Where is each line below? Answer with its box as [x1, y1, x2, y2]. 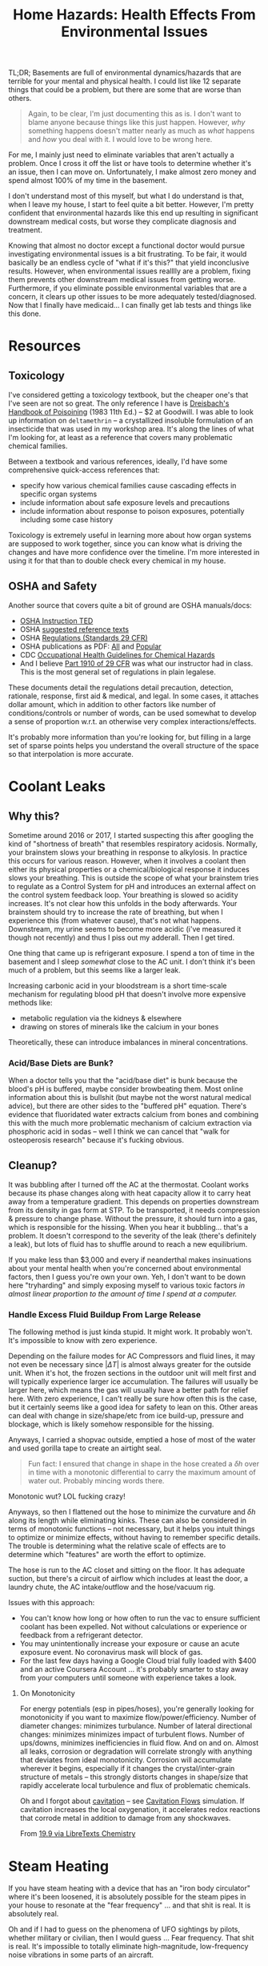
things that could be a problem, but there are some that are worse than [8, 85, 242, 95]
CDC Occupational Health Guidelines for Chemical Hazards [19, 650, 215, 659]
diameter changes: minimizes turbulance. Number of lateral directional [19, 1721, 253, 1731]
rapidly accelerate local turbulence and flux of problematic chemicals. [19, 1781, 250, 1790]
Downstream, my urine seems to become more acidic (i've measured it [8, 924, 242, 933]
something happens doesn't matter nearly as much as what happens [27, 126, 255, 136]
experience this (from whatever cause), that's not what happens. [8, 916, 222, 925]
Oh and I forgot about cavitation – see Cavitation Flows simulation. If [19, 1796, 246, 1806]
